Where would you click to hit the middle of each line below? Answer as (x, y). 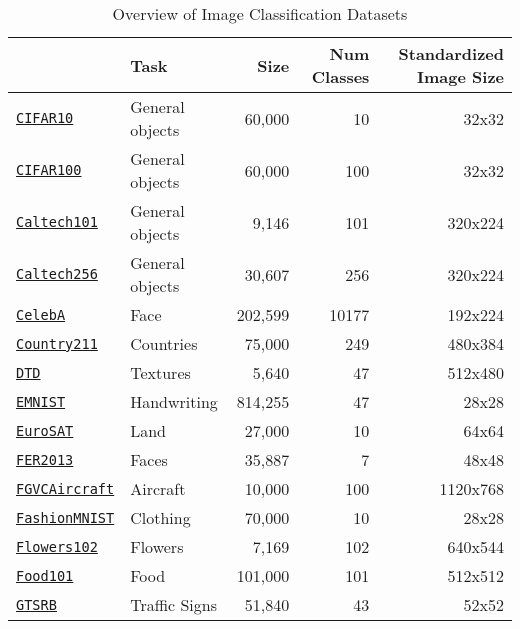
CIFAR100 (49, 170)
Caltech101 (57, 222)
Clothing (160, 517)
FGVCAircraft (65, 488)
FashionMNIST (65, 517)
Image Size (460, 76)
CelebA (41, 314)
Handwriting (174, 401)
